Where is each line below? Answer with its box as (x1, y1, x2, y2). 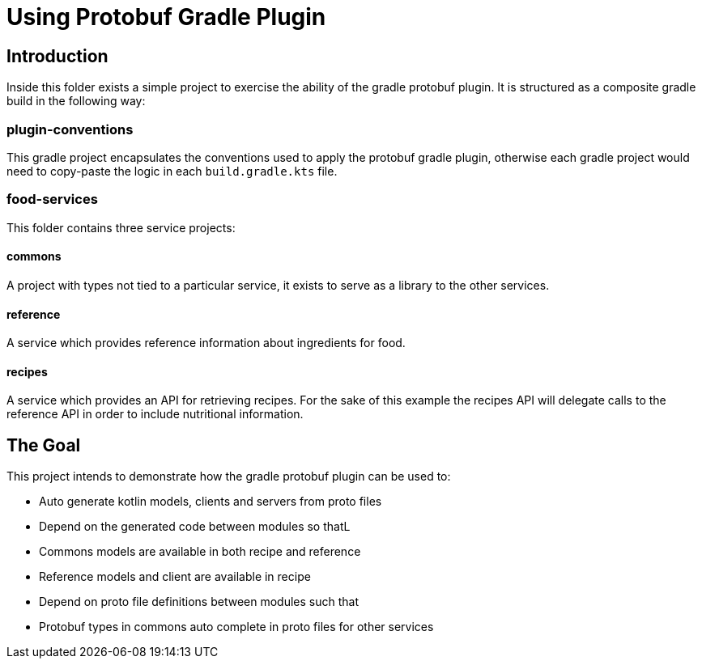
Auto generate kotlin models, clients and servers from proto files (39, 494, 382, 509)
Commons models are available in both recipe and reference (39, 544, 361, 559)
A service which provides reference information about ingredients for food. (6, 336, 406, 350)
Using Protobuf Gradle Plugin (6, 3, 326, 31)
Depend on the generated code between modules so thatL (39, 519, 351, 534)
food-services (6, 191, 98, 208)
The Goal (6, 434, 81, 455)
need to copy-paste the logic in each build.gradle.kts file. (6, 163, 338, 178)
